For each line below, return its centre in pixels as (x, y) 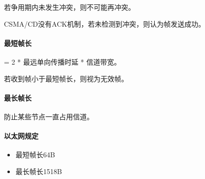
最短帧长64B (35, 155)
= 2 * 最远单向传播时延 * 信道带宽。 (63, 61)
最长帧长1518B (39, 171)
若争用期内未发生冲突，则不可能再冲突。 (69, 7)
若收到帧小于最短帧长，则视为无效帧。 (66, 78)
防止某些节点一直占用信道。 (49, 116)
